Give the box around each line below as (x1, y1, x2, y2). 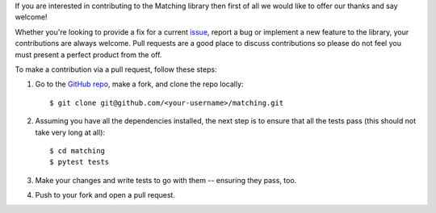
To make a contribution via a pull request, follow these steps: (15, 65, 217, 74)
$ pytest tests (49, 157, 110, 167)
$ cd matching (49, 146, 105, 155)
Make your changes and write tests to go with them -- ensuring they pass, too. (35, 175, 297, 185)
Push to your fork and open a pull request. (35, 190, 175, 200)
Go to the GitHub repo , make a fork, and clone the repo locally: (35, 79, 244, 89)
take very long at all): (35, 127, 105, 137)
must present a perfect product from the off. (15, 49, 162, 60)
